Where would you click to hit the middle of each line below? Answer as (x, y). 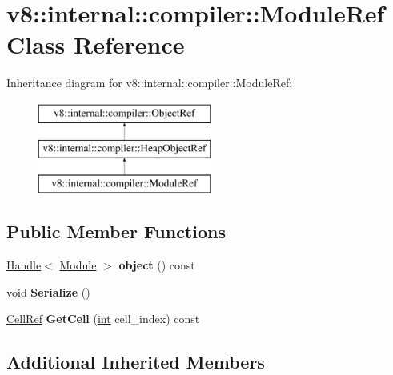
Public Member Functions (116, 231)
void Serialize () (48, 291)
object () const (157, 265)
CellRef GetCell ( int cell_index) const (103, 319)
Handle (24, 265)
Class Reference (96, 44)
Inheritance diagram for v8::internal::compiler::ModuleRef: (150, 83)
